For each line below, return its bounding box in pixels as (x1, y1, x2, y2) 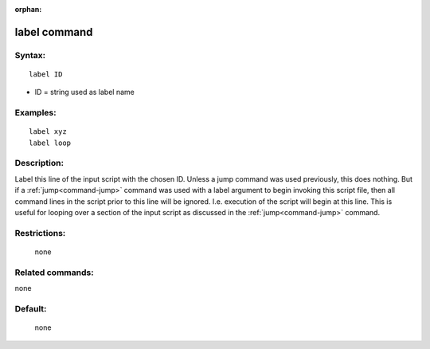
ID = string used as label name (34, 88, 135, 97)
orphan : (14, 5, 42, 14)
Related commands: (14, 267, 95, 278)
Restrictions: (14, 227, 66, 238)
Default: (14, 303, 47, 314)
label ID (29, 69, 63, 79)
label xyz (29, 127, 67, 136)
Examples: (14, 108, 57, 119)
